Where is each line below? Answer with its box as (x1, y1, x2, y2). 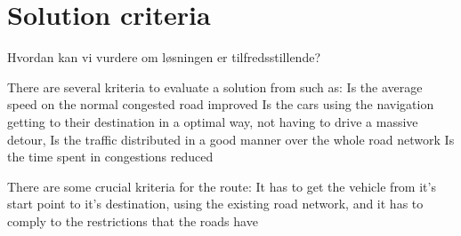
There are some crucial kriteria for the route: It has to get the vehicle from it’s (7, 177, 436, 195)
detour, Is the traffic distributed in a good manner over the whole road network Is (7, 130, 455, 148)
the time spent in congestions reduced (7, 147, 214, 166)
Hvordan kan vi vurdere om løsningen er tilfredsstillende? (7, 48, 321, 67)
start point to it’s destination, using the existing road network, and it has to (7, 194, 424, 213)
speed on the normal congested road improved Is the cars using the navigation (7, 95, 434, 114)
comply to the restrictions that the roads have (7, 211, 258, 230)
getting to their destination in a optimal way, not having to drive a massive (7, 112, 418, 130)
